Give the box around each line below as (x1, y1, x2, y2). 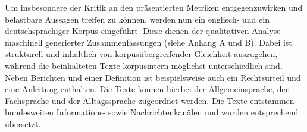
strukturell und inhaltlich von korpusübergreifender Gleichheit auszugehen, (5, 48, 278, 60)
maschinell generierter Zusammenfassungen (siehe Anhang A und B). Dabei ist (5, 36, 292, 48)
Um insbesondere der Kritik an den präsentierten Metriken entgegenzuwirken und (5, 1, 303, 13)
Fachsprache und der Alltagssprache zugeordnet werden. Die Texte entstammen (5, 94, 295, 106)
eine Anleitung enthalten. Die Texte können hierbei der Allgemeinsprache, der (5, 83, 289, 95)
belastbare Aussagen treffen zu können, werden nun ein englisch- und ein (5, 12, 270, 25)
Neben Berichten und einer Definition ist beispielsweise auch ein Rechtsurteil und (5, 71, 301, 83)
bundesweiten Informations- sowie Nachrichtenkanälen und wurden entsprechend (5, 106, 299, 118)
